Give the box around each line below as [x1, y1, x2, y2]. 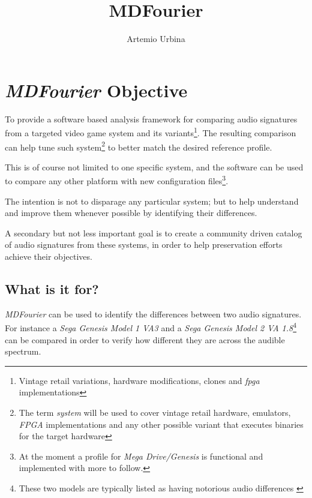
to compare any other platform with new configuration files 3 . [5, 173, 229, 187]
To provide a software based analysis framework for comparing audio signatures [5, 112, 298, 125]
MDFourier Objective [5, 77, 188, 103]
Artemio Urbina [127, 32, 185, 45]
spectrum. [5, 345, 41, 358]
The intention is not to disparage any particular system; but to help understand [5, 194, 299, 207]
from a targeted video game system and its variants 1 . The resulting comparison [5, 125, 296, 139]
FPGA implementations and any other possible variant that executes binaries [19, 418, 304, 430]
